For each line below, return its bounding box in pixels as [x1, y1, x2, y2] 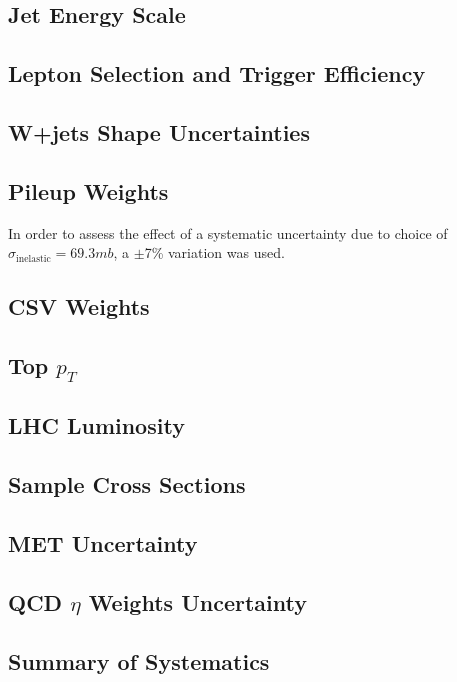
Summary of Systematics [8, 645, 270, 676]
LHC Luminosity [8, 410, 185, 441]
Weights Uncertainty [88, 586, 307, 617]
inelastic [16, 253, 51, 264]
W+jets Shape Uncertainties [8, 116, 310, 147]
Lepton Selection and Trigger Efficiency [8, 58, 426, 89]
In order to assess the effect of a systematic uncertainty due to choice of [8, 222, 448, 243]
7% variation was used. [144, 242, 285, 263]
